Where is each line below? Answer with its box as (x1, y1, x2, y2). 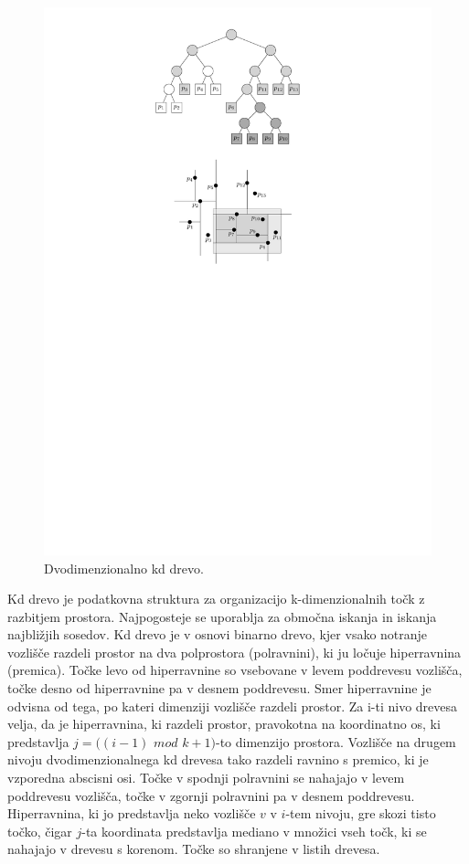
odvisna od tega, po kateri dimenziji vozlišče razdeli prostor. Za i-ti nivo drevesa (7, 696, 458, 715)
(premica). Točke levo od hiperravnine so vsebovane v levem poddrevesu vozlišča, (7, 660, 463, 680)
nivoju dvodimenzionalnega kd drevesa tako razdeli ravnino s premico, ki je (7, 750, 429, 769)
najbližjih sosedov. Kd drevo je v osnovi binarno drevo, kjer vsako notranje (7, 625, 428, 644)
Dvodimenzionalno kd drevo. (44, 558, 204, 577)
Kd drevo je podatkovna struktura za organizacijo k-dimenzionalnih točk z (7, 589, 425, 608)
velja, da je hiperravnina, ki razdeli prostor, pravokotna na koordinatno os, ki (7, 714, 441, 733)
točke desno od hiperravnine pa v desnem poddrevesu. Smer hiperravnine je (7, 679, 432, 698)
